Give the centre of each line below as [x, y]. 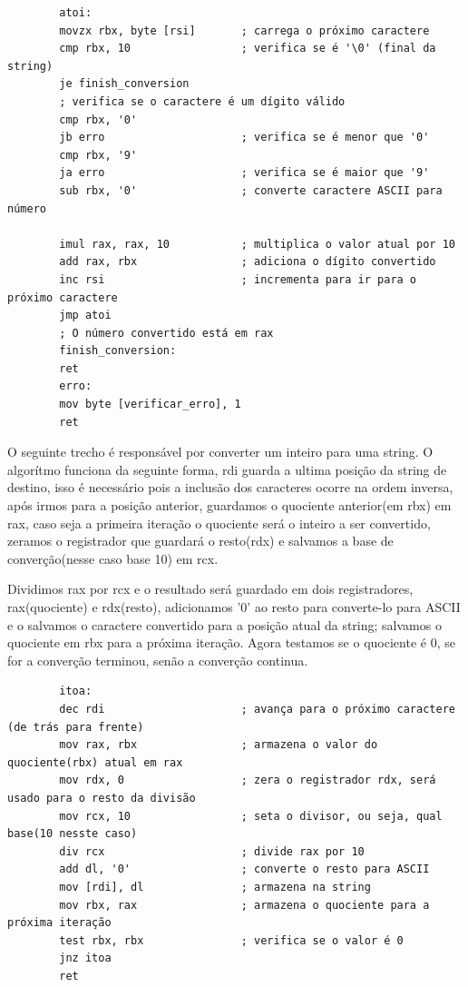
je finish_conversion [124, 84]
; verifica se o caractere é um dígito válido [202, 101]
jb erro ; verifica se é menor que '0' [244, 138]
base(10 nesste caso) [73, 834]
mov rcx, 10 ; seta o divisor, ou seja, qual [251, 816]
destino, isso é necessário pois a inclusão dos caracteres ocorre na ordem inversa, [230, 487]
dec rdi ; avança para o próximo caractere [257, 709]
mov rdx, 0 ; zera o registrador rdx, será [248, 780]
